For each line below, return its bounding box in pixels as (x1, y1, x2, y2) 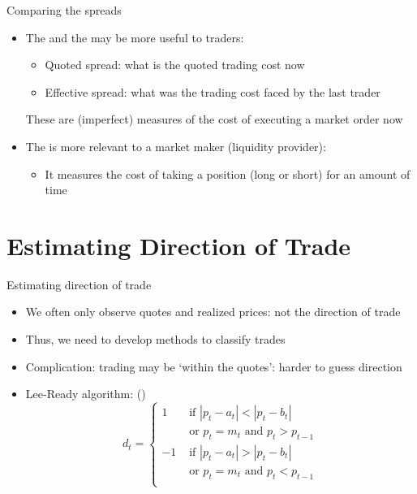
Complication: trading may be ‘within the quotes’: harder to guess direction (25, 357, 402, 375)
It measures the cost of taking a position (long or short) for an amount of (45, 165, 411, 182)
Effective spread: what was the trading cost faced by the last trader (45, 83, 380, 100)
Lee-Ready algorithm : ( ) (25, 385, 146, 402)
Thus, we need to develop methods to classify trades (25, 331, 286, 348)
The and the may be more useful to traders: (25, 28, 244, 45)
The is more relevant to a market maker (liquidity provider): (25, 137, 326, 154)
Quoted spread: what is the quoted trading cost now (45, 56, 305, 73)
